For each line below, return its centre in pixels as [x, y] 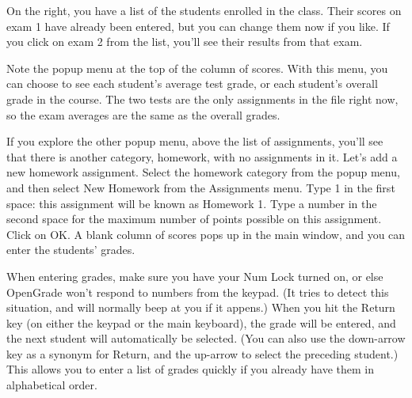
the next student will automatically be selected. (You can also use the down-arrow [206, 338]
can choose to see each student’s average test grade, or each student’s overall [192, 83]
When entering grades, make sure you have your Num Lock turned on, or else [195, 276]
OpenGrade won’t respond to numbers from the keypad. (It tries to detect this [198, 292]
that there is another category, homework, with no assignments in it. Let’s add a [202, 156]
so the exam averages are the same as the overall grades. [143, 114]
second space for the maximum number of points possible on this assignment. [194, 219]
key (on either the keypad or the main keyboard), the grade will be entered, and [201, 322]
